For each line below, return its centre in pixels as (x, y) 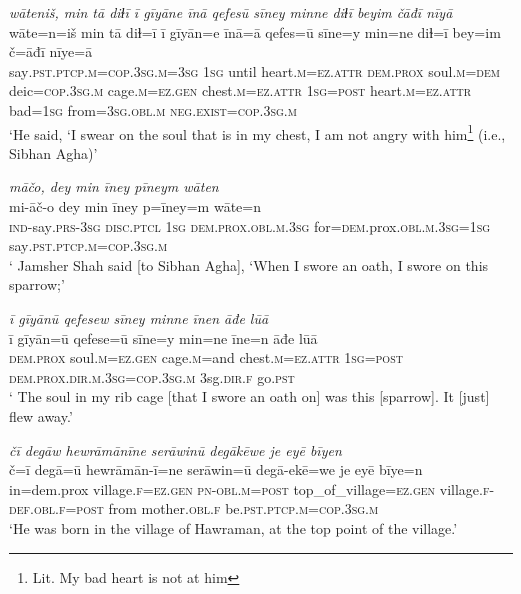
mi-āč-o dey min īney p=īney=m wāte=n (135, 206)
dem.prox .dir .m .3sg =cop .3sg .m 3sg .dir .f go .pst (152, 376)
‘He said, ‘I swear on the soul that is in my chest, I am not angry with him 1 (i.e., (257, 132)
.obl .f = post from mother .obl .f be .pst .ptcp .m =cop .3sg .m (204, 508)
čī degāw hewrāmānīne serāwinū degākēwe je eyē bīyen (175, 449)
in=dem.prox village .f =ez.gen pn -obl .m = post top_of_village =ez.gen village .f (249, 488)
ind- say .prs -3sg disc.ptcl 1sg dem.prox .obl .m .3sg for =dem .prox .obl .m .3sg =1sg (250, 225)
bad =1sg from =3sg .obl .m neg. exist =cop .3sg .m (153, 109)
